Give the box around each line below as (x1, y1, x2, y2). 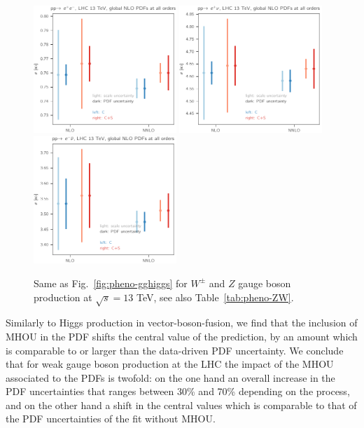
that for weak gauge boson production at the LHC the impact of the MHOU (6, 357, 334, 371)
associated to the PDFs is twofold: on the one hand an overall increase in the (6, 370, 335, 385)
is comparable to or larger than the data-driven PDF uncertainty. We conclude (6, 343, 344, 357)
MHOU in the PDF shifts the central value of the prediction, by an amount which (6, 329, 358, 343)
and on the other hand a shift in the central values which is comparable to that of (6, 397, 357, 412)
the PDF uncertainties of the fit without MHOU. (6, 411, 216, 426)
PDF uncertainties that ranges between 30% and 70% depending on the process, (6, 384, 350, 399)
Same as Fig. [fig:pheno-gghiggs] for (34, 275, 188, 290)
